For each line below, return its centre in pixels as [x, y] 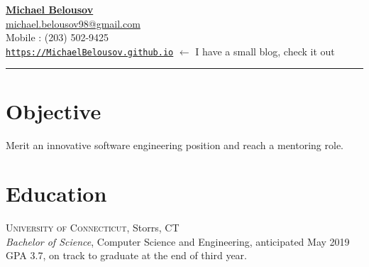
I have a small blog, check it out [265, 51]
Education [56, 194]
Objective [54, 110]
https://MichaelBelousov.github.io [90, 52]
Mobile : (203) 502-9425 [57, 37]
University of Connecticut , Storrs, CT [93, 228]
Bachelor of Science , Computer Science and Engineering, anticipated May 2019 [178, 241]
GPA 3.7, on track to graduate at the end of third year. [126, 255]
